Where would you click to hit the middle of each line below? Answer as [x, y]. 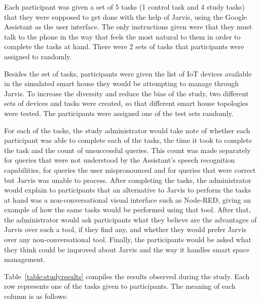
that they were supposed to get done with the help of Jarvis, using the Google [126, 16]
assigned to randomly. [38, 56]
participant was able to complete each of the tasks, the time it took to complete [128, 140]
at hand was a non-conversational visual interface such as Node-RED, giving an [128, 199]
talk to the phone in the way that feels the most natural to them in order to [122, 36]
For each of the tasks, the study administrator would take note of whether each [127, 130]
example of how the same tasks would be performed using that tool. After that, [127, 210]
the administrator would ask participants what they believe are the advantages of [130, 219]
